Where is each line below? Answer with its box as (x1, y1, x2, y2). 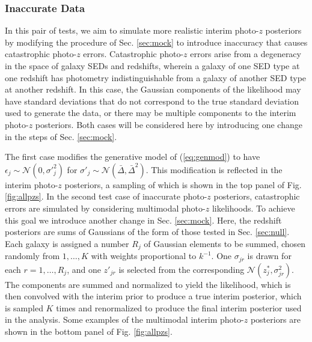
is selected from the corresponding (118, 263, 245, 275)
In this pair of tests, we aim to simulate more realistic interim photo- (5, 24, 259, 37)
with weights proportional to (91, 249, 197, 262)
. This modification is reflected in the (145, 163, 283, 176)
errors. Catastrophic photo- (83, 47, 184, 60)
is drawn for (247, 249, 292, 262)
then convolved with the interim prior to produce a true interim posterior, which (5, 290, 302, 302)
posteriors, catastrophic (213, 190, 300, 203)
